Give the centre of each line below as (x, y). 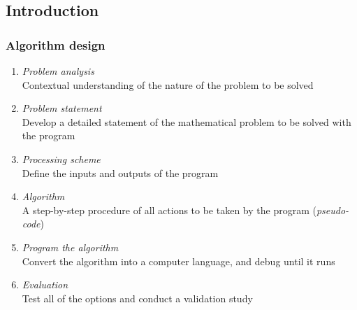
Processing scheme (61, 158)
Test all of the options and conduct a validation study (137, 298)
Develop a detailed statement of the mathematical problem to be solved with (187, 121)
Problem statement (62, 108)
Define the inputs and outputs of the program (120, 172)
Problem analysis (58, 71)
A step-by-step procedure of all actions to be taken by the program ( (169, 210)
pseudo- (333, 210)
